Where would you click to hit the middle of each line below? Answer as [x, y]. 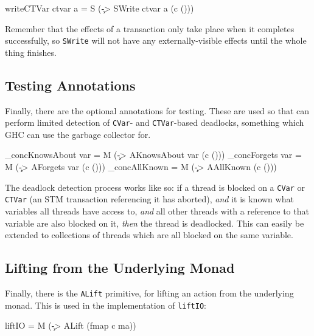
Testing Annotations [70, 85]
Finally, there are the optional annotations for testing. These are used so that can [157, 110]
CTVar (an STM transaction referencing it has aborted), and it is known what [149, 199]
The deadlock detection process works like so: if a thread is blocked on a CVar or [155, 187]
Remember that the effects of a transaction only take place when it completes [150, 28]
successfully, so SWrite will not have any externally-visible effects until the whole [156, 40]
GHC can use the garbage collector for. [78, 134]
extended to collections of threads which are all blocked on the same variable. [149, 235]
